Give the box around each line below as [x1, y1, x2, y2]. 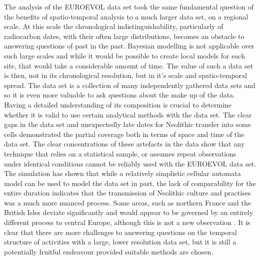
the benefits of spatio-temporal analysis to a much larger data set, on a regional [4, 11, 248, 21]
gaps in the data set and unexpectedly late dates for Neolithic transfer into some [4, 119, 251, 129]
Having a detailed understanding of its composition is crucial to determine [4, 99, 232, 109]
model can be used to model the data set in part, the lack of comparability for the [4, 177, 256, 188]
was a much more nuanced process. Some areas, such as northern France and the [4, 197, 251, 207]
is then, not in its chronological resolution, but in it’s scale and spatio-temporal [4, 70, 247, 80]
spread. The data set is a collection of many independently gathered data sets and [4, 79, 255, 90]
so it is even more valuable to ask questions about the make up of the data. [4, 89, 235, 100]
